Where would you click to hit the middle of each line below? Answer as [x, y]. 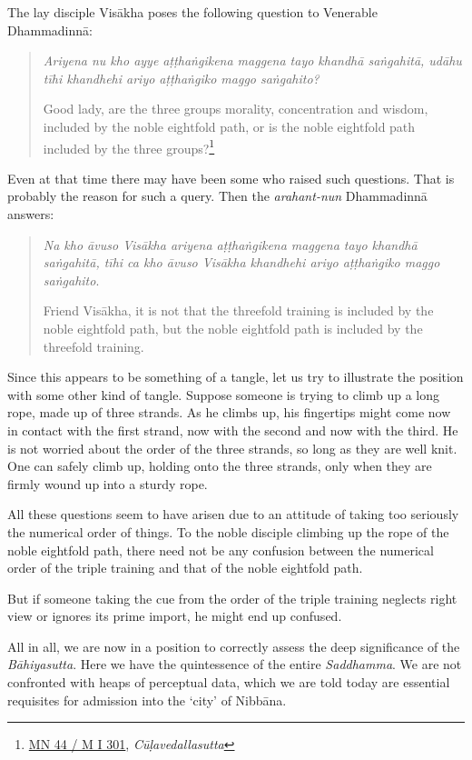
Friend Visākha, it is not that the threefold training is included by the [238, 310]
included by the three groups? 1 [129, 146]
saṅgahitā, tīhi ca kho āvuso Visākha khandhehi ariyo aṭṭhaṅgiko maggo [241, 262]
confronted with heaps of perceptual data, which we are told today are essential [229, 682]
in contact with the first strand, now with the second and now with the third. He [233, 430]
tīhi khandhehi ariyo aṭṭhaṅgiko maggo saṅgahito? [181, 78]
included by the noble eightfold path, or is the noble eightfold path [229, 126]
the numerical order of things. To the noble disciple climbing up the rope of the [228, 531]
